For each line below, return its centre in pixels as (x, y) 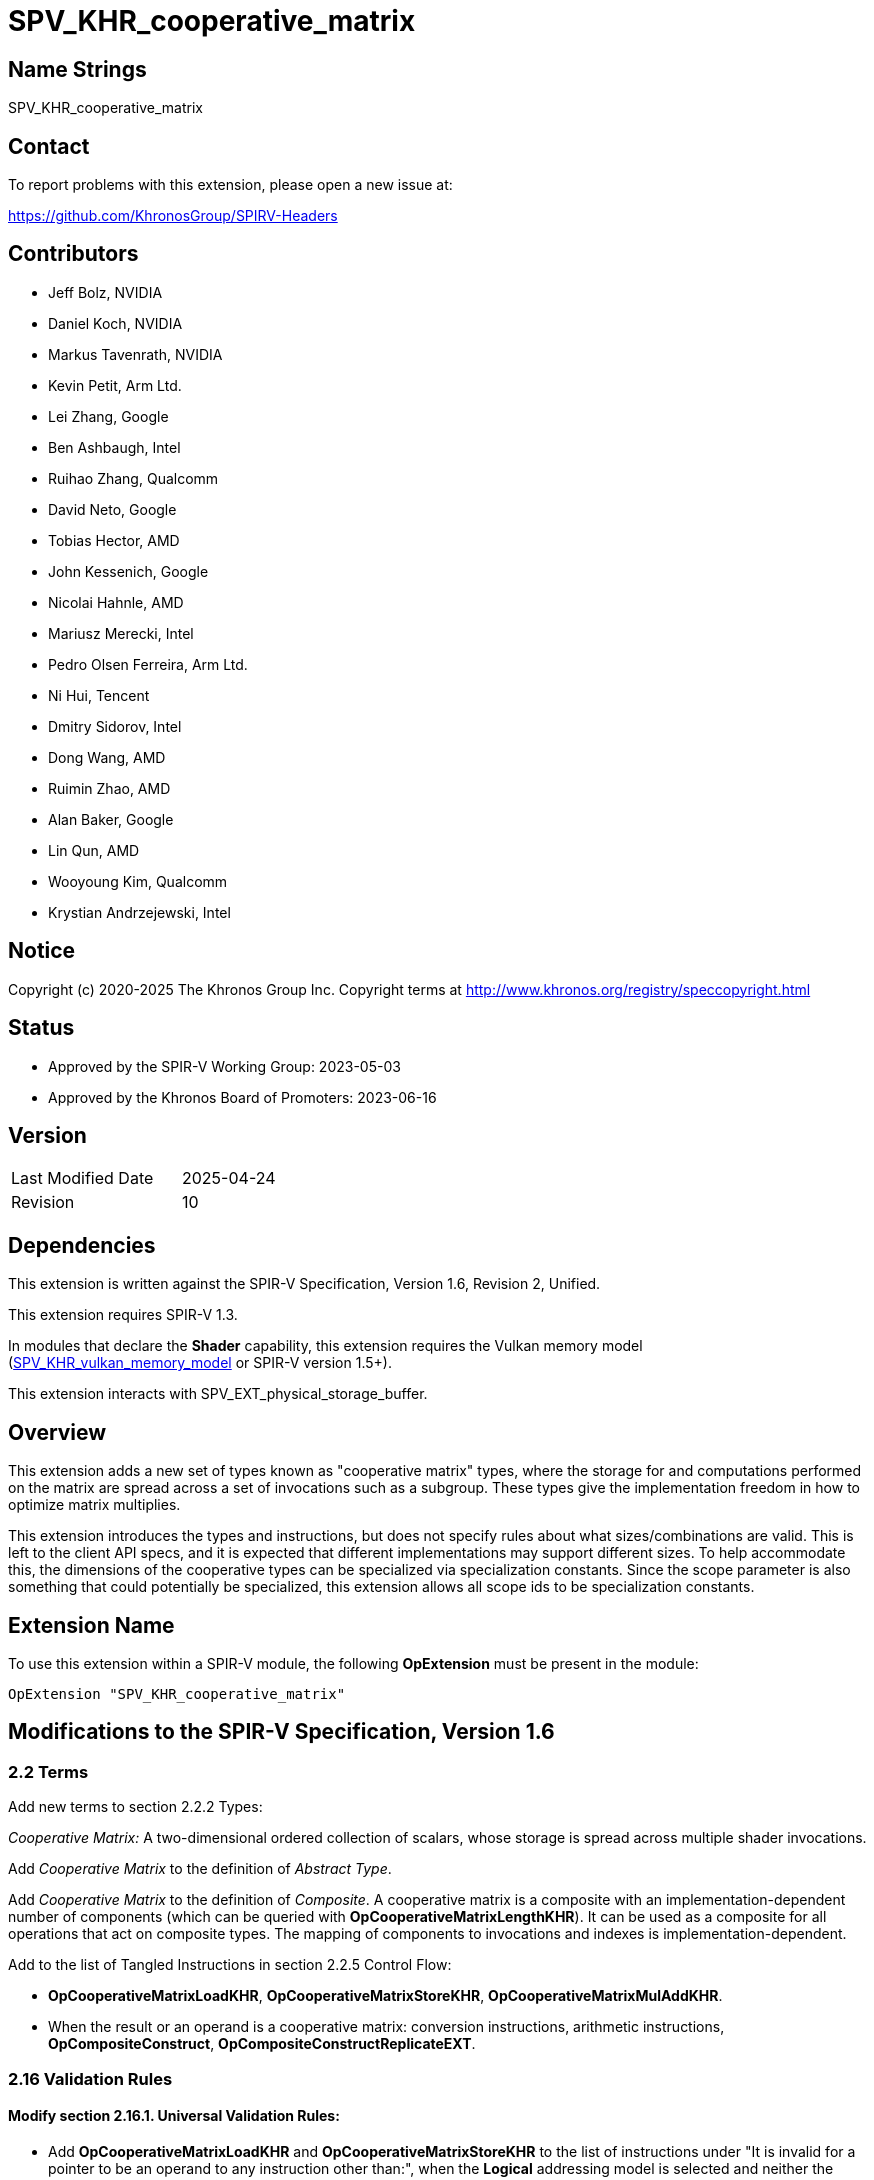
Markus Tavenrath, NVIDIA (135, 354)
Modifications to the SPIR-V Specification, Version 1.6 (281, 1732)
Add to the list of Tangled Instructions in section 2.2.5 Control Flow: (230, 1965)
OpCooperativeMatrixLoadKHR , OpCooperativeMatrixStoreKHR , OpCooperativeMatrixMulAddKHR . (385, 1996)
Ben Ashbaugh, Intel (114, 447)
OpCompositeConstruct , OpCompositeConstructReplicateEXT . (262, 2044)
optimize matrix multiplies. (94, 1505)
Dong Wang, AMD (107, 757)
